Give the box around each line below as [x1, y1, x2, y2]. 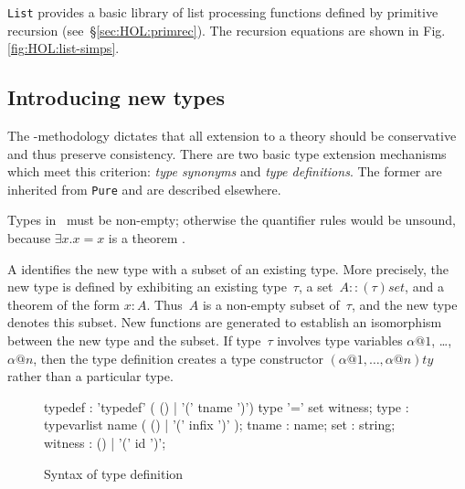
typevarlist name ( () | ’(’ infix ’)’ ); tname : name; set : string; [44, 415, 396, 434]
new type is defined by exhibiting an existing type [7, 277, 287, 296]
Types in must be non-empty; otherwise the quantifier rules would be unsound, [7, 210, 456, 229]
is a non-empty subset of [202, 294, 340, 314]
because [7, 229, 51, 248]
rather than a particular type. [7, 367, 174, 386]
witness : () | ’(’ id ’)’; [44, 433, 166, 452]
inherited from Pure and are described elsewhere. [7, 179, 281, 198]
